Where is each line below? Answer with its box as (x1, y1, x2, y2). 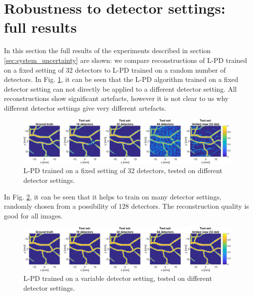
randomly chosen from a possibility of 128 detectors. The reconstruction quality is (4, 201, 249, 211)
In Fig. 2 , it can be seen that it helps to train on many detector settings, (4, 191, 222, 201)
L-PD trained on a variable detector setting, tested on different (23, 273, 212, 283)
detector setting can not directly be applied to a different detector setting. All (4, 83, 237, 94)
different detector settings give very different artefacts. (4, 102, 167, 113)
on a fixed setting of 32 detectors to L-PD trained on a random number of (4, 64, 226, 75)
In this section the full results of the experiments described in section (4, 45, 211, 56)
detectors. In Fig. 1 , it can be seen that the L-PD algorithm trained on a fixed (4, 74, 238, 84)
